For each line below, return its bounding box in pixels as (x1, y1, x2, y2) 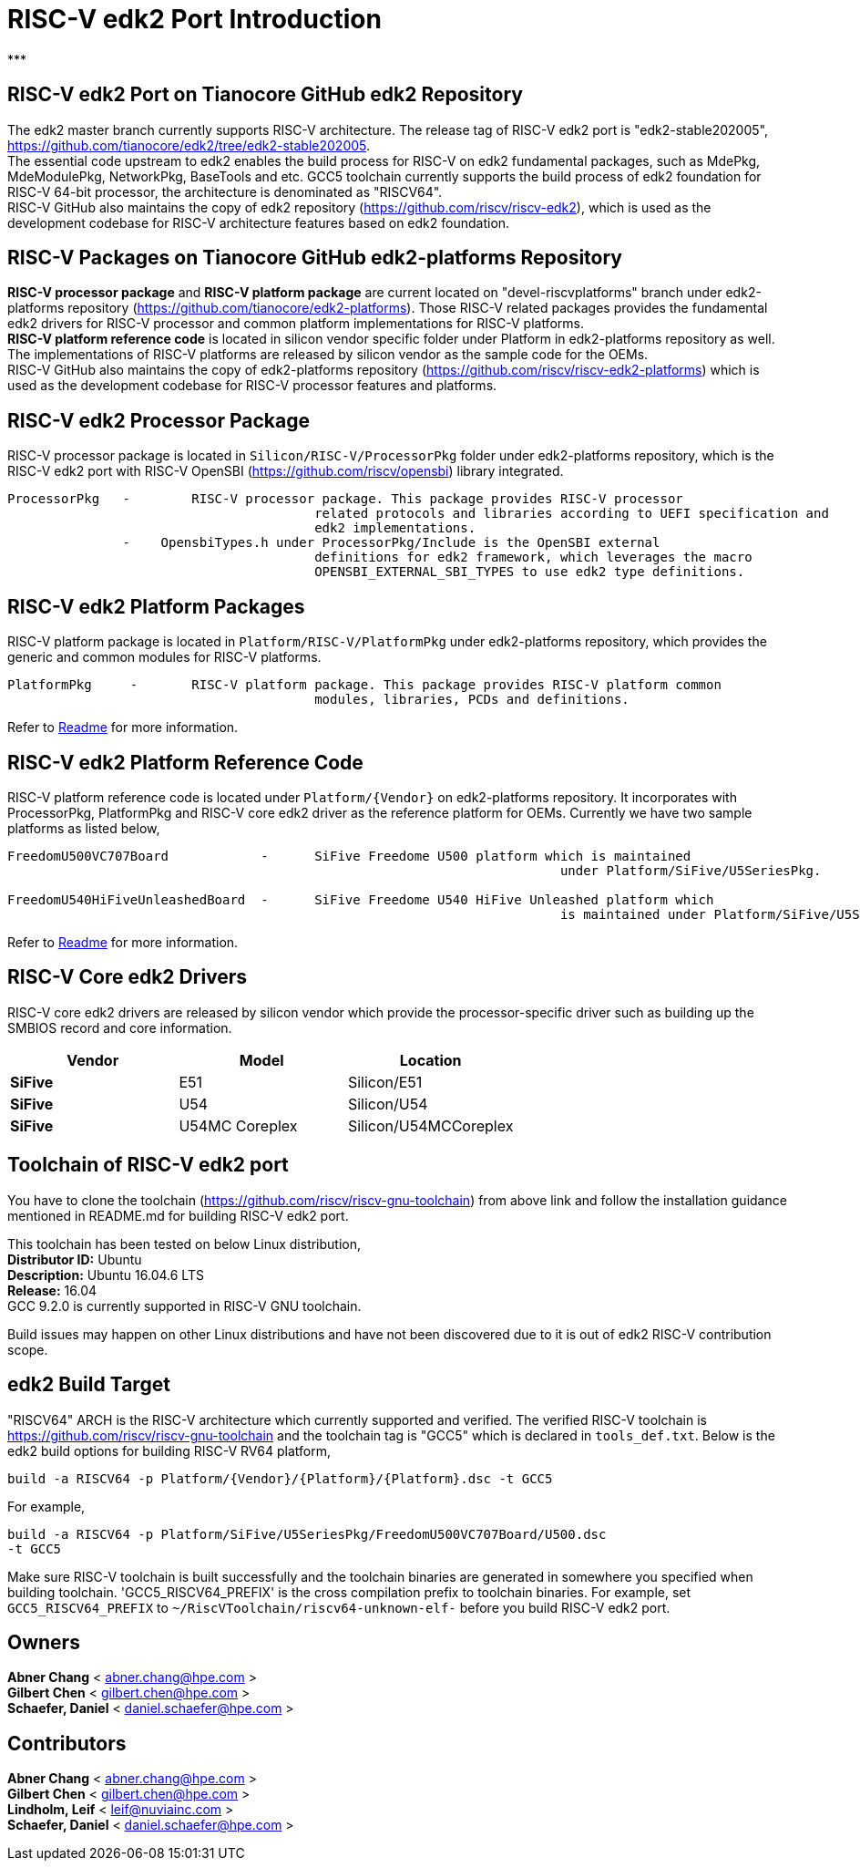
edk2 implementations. (314, 521, 476, 536)
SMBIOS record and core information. (7, 1019, 232, 1036)
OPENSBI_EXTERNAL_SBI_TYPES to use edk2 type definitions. (314, 564, 745, 580)
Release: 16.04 (7, 1282, 97, 1298)
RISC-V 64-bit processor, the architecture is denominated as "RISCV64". (7, 183, 443, 200)
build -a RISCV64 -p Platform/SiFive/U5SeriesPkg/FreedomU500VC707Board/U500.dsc (7, 1526, 607, 1542)
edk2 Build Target (7, 1373, 170, 1397)
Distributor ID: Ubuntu (7, 1251, 142, 1267)
